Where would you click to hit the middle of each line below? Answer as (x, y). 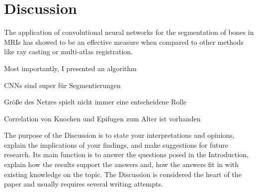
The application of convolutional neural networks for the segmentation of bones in (129, 32)
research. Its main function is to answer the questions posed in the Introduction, (126, 154)
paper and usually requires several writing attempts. (84, 184)
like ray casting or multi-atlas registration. (68, 51)
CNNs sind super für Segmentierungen (62, 85)
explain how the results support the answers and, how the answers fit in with (122, 164)
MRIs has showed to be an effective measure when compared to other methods (124, 42)
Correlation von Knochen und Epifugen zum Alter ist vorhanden (102, 118)
